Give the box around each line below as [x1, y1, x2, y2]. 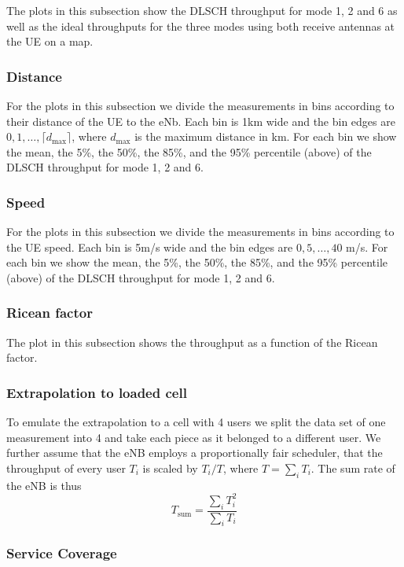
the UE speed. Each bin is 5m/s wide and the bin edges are [6, 238, 293, 255]
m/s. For [346, 238, 388, 255]
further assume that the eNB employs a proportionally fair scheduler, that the [6, 444, 383, 461]
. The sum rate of [310, 459, 395, 476]
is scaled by [142, 459, 198, 476]
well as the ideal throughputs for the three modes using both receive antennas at [6, 17, 395, 34]
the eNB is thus [6, 477, 82, 493]
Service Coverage [6, 543, 117, 563]
